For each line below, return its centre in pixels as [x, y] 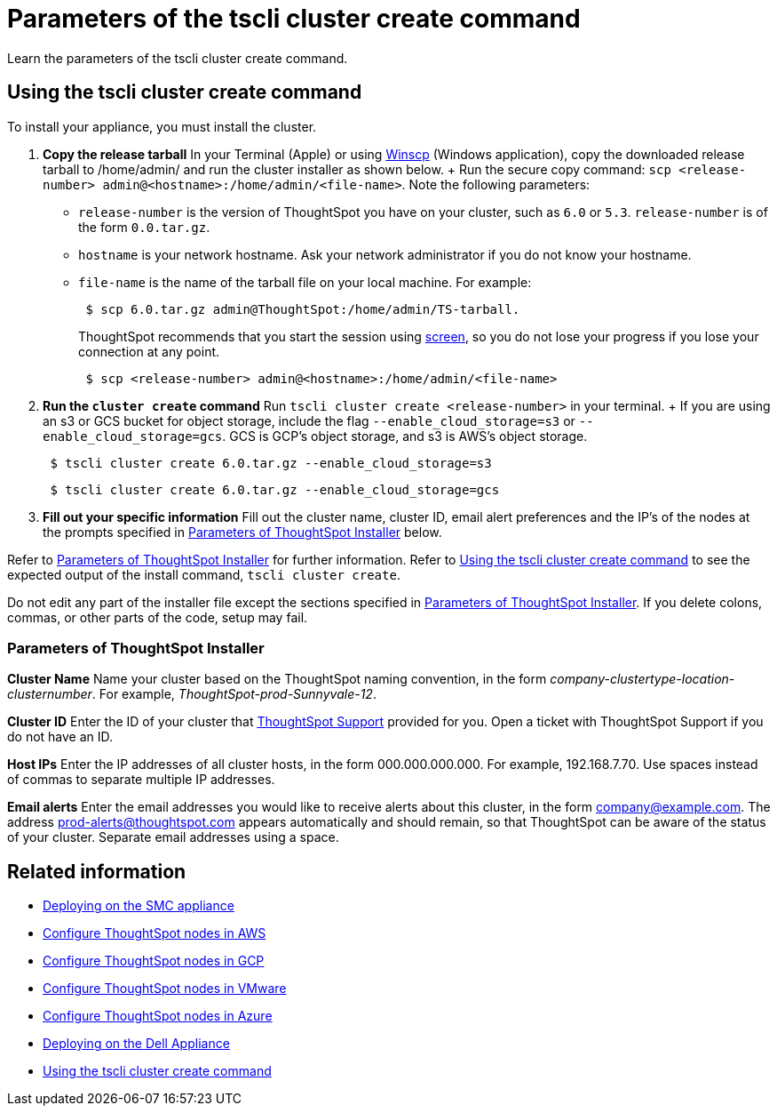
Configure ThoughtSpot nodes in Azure [158, 1016]
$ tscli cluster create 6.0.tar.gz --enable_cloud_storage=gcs [275, 489]
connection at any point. [149, 351]
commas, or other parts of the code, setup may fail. [158, 617]
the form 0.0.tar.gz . [144, 227]
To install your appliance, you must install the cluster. [162, 126]
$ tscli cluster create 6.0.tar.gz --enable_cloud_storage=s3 [271, 463]
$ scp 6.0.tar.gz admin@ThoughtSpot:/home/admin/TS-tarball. [303, 309]
